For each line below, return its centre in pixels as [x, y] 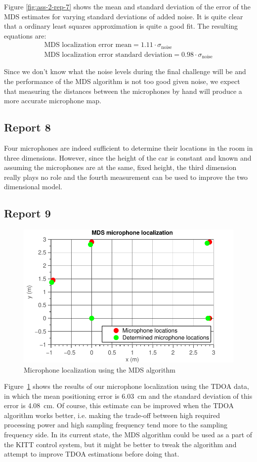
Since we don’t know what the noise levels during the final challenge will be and [125, 71]
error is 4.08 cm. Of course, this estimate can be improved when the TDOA [119, 405]
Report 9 [27, 213]
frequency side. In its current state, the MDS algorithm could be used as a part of [128, 435]
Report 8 [27, 127]
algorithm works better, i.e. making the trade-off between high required [112, 415]
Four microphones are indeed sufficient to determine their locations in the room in [128, 147]
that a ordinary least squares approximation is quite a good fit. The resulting [121, 26]
